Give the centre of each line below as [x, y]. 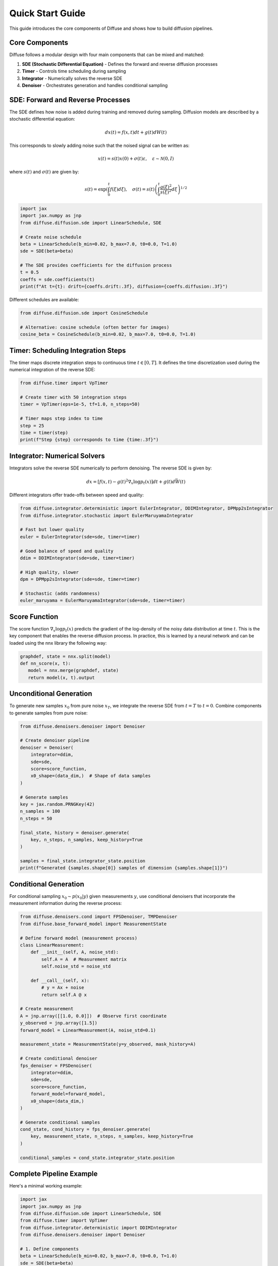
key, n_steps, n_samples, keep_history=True [87, 840]
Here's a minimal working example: [46, 1186]
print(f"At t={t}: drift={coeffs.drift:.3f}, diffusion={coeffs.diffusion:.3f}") [124, 287]
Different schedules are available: [44, 300]
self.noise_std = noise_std [76, 966]
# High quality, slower [50, 572]
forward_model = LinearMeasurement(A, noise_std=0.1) [88, 1030]
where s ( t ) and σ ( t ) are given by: [44, 172]
